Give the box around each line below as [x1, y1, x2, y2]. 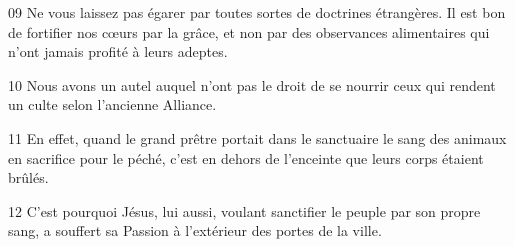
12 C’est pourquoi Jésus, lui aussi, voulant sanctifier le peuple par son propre [8, 200, 481, 221]
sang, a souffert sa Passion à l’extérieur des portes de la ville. [8, 220, 382, 241]
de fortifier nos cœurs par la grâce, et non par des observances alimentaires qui [8, 21, 490, 42]
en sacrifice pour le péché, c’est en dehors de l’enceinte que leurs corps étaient [8, 147, 484, 168]
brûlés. [8, 167, 49, 188]
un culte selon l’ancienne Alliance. [8, 94, 217, 115]
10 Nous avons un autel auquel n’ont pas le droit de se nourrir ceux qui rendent [8, 74, 496, 95]
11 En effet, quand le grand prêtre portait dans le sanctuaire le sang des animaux [8, 127, 507, 148]
